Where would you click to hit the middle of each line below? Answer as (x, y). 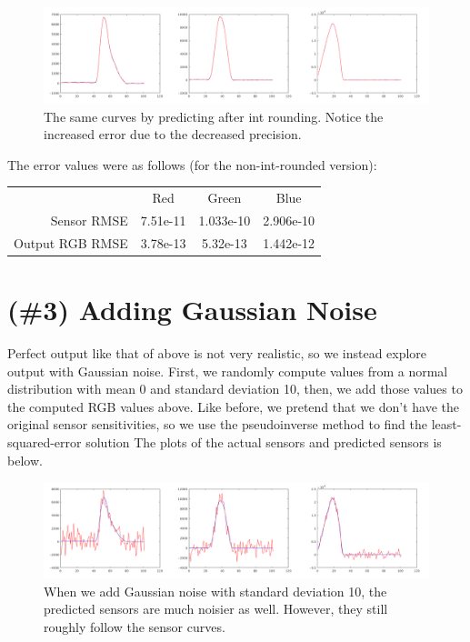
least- (446, 424)
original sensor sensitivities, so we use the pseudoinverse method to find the (217, 424)
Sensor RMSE (89, 220)
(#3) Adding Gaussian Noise (192, 310)
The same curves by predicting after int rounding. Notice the (214, 116)
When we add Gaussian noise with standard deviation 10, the (215, 591)
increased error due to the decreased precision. (173, 134)
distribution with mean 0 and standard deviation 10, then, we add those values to (235, 389)
